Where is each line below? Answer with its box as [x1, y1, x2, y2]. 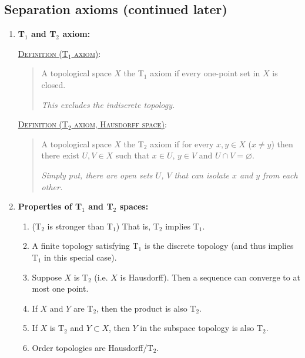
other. [41, 180, 63, 192]
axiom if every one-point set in [150, 67, 260, 79]
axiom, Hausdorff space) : [74, 118, 167, 130]
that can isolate [174, 168, 230, 181]
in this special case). [44, 251, 117, 263]
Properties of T [18, 200, 82, 212]
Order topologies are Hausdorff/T [32, 341, 153, 353]
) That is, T [116, 219, 159, 232]
